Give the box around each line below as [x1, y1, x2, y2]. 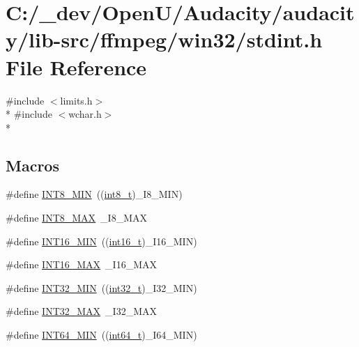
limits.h [60, 93, 93, 107]
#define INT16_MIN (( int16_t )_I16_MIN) [6, 233, 197, 248]
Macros [6, 154, 59, 176]
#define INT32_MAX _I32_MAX [6, 304, 158, 318]
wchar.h [68, 107, 102, 121]
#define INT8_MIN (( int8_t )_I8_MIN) [6, 187, 183, 201]
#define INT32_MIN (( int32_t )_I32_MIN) [6, 280, 197, 295]
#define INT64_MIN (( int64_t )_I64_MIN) [6, 327, 197, 342]
